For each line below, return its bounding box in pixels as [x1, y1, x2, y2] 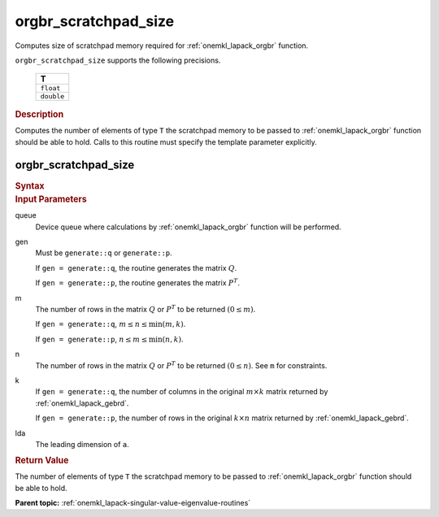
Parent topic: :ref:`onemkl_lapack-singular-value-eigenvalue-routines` [15, 497, 251, 507]
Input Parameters [15, 193, 87, 205]
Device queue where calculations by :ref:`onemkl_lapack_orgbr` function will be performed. [35, 222, 341, 232]
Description [15, 109, 64, 120]
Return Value [15, 455, 69, 467]
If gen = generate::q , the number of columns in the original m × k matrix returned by [35, 387, 328, 397]
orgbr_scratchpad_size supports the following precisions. [15, 55, 221, 65]
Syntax [15, 180, 45, 191]
